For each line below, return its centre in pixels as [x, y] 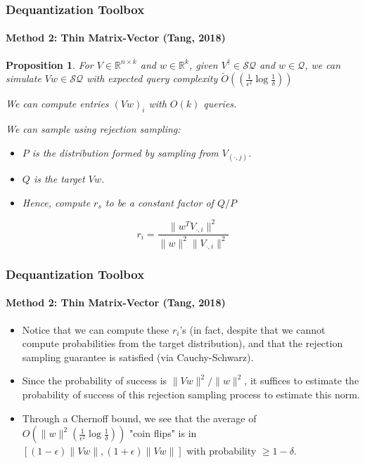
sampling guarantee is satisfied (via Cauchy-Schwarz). [138, 357]
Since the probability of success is [95, 380]
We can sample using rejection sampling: [93, 129]
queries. [220, 104]
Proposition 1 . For [50, 64]
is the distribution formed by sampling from [125, 152]
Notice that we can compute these [96, 329]
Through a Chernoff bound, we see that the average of [139, 418]
